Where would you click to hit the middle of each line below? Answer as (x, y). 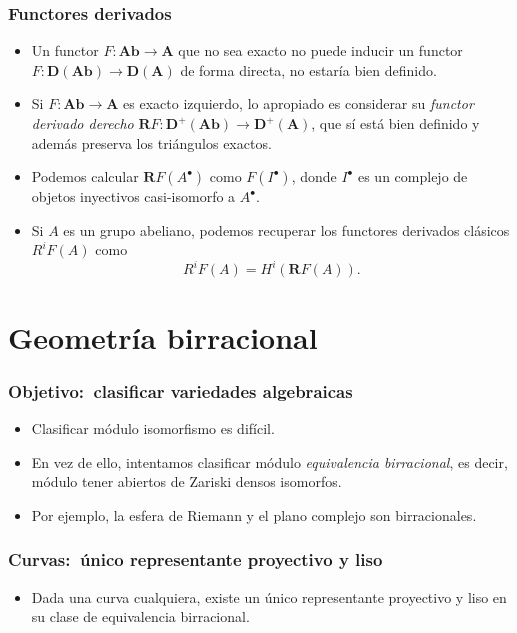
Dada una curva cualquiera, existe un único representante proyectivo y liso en (269, 596)
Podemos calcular (85, 176)
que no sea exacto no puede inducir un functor (320, 50)
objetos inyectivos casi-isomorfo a (133, 196)
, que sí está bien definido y (395, 123)
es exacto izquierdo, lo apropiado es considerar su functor (298, 103)
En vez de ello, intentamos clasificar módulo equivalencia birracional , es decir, (269, 461)
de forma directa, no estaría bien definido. (308, 69)
